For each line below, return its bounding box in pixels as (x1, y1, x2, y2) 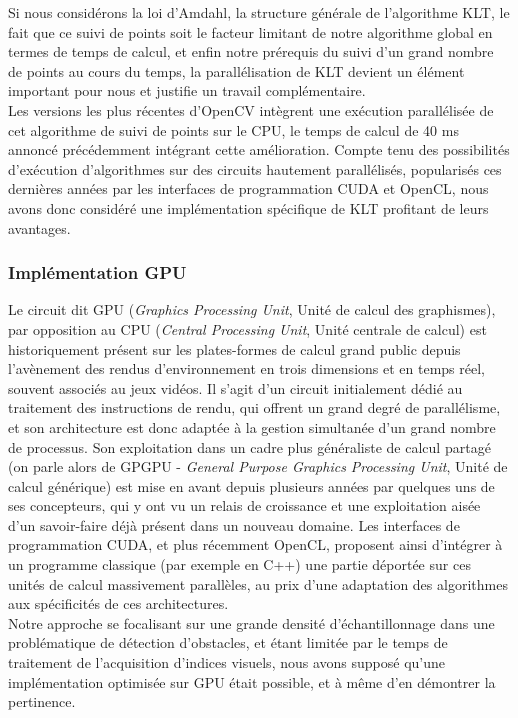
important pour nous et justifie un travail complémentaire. (8, 80, 366, 101)
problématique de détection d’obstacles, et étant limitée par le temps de (8, 632, 448, 653)
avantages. (8, 217, 71, 238)
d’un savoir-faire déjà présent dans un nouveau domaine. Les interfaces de (8, 514, 460, 535)
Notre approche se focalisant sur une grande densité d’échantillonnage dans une (8, 612, 495, 633)
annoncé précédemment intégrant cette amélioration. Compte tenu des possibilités (8, 139, 510, 160)
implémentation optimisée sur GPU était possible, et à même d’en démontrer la (8, 671, 496, 692)
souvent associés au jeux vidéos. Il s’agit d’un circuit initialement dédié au (8, 377, 463, 398)
